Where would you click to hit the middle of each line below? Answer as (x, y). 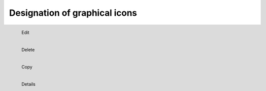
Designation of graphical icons (73, 13)
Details (28, 84)
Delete (28, 50)
